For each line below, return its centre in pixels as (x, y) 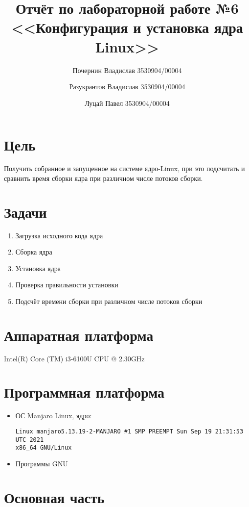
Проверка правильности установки (67, 285)
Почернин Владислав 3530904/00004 (127, 70)
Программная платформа (84, 392)
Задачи (25, 212)
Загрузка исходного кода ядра (59, 235)
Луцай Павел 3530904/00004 (127, 103)
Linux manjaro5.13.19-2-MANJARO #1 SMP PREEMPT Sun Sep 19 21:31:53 (129, 431)
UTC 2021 (30, 440)
